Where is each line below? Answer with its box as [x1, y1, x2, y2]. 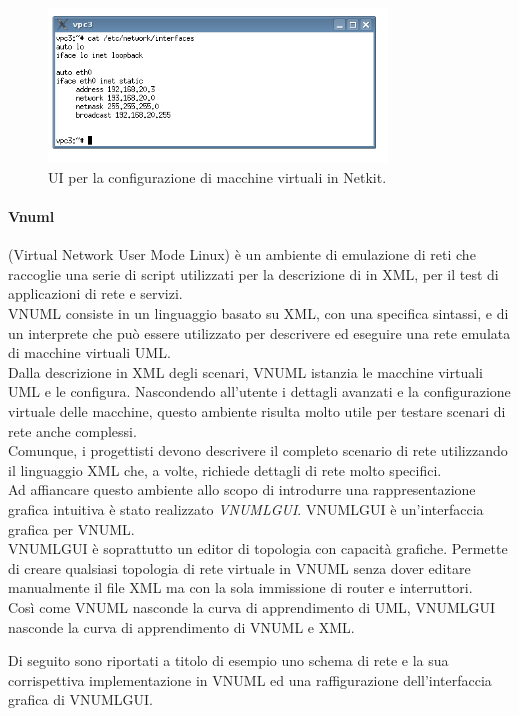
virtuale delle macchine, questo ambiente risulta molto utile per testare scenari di [8, 401, 506, 421]
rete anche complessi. [8, 420, 137, 441]
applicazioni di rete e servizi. [8, 283, 183, 304]
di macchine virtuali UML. [8, 342, 171, 363]
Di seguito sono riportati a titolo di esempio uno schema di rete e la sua [8, 650, 449, 671]
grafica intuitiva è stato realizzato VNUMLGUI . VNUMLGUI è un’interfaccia [8, 498, 484, 519]
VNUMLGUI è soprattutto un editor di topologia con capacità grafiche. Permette [8, 538, 508, 559]
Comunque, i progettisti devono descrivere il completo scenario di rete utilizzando [8, 440, 508, 461]
